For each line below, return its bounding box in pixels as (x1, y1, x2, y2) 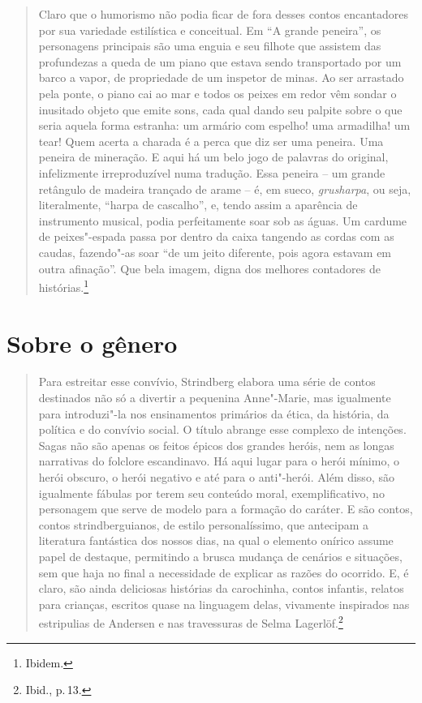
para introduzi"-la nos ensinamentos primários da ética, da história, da (38, 405, 390, 422)
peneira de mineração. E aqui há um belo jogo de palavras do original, (38, 148, 389, 165)
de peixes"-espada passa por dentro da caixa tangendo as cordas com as (38, 228, 394, 245)
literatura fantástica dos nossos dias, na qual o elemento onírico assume (38, 532, 394, 549)
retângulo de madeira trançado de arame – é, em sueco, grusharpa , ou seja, (38, 180, 411, 197)
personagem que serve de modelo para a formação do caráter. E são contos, (38, 500, 413, 517)
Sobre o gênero (6, 326, 178, 359)
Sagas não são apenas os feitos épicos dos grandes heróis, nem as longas (38, 436, 394, 453)
